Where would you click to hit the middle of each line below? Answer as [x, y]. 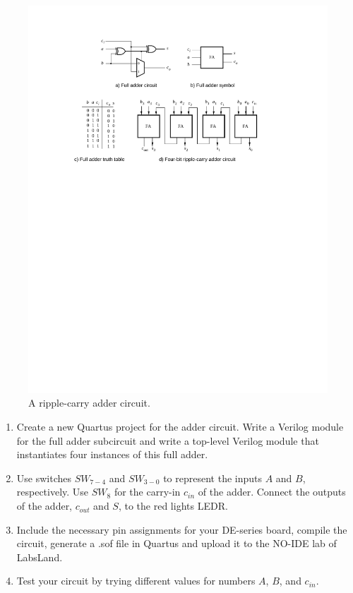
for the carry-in [147, 492]
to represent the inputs [213, 478]
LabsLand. [40, 557]
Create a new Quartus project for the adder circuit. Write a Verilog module [180, 427]
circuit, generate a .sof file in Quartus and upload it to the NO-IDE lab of [176, 543]
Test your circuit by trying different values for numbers [136, 581]
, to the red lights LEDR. [173, 506]
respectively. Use [53, 492]
